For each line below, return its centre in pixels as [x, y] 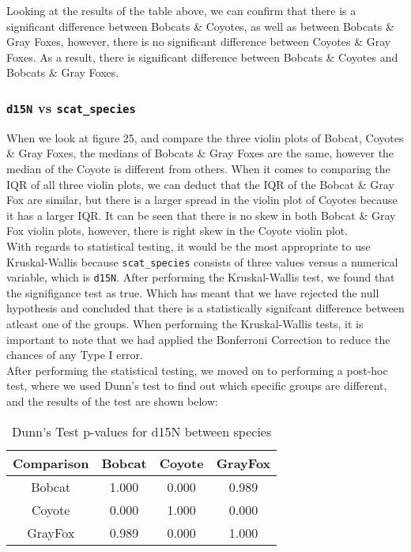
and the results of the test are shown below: [112, 401]
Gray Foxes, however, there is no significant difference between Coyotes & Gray [199, 42]
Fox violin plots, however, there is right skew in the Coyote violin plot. [177, 231]
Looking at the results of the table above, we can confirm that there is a [181, 10]
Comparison [51, 463]
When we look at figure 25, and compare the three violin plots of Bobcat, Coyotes [205, 137]
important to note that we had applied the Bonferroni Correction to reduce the [198, 339]
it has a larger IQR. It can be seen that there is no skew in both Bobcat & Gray [201, 215]
